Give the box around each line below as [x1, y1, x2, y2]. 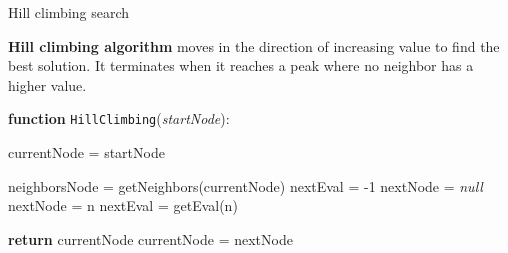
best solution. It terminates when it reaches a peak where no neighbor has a [8, 55, 474, 76]
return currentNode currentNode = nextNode [8, 228, 293, 249]
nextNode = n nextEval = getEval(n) [8, 195, 238, 216]
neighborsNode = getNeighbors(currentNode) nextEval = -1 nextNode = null [8, 175, 483, 196]
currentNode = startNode [8, 142, 165, 163]
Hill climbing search [8, 2, 130, 22]
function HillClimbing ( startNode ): [8, 108, 230, 129]
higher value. [8, 74, 87, 95]
